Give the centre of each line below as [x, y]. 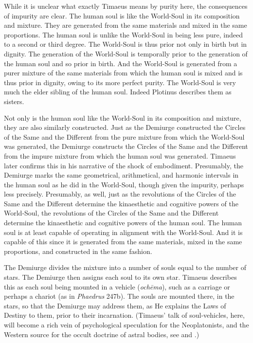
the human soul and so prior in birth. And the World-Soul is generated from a [121, 63]
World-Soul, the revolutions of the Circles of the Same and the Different [111, 213]
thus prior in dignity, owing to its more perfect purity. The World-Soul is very [120, 82]
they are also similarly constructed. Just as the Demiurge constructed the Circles [125, 127]
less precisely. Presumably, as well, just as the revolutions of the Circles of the [120, 194]
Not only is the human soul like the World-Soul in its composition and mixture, [123, 117]
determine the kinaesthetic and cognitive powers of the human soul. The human [123, 223]
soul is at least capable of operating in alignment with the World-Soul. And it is [123, 232]
